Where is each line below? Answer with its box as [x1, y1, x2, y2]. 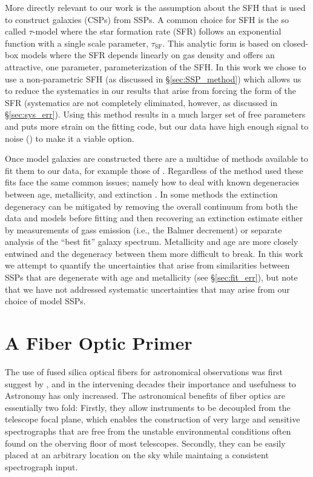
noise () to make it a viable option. [5, 132, 134, 144]
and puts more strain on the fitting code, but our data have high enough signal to [5, 119, 309, 132]
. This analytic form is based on [162, 36, 281, 49]
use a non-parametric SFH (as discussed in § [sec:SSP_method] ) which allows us [5, 72, 301, 85]
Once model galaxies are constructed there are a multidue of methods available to [5, 152, 308, 165]
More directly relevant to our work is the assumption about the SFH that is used [5, 1, 306, 13]
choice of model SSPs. [5, 295, 86, 307]
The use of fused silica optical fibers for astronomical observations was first [5, 365, 283, 378]
